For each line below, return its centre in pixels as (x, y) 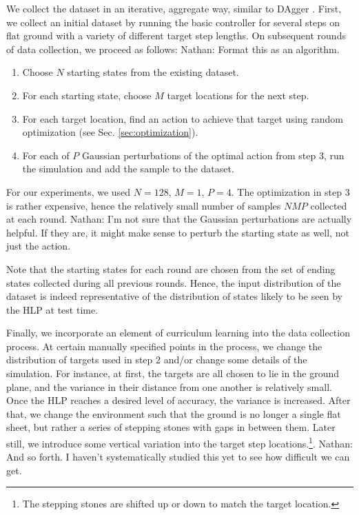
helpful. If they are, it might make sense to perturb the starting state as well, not (178, 232)
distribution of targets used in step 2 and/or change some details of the (157, 360)
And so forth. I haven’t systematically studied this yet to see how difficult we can (178, 457)
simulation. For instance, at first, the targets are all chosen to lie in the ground (173, 373)
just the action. (39, 246)
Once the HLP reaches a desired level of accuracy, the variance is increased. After (178, 400)
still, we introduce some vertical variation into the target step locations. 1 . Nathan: (179, 442)
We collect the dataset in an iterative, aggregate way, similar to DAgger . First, (174, 8)
